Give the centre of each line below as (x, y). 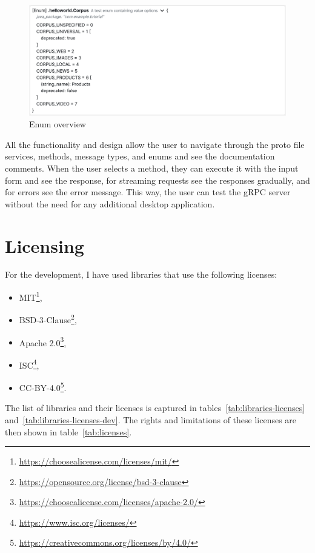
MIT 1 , (31, 296)
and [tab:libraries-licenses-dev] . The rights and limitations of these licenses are (151, 419)
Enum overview (58, 124)
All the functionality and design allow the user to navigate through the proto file (155, 144)
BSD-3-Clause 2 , (48, 319)
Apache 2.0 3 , (43, 341)
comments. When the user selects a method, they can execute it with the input (152, 168)
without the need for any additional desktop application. (110, 203)
